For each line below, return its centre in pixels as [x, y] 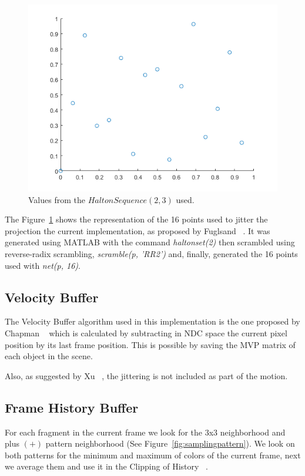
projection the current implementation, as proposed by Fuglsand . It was [138, 230]
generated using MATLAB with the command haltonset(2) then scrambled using [150, 242]
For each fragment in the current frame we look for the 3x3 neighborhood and [145, 432]
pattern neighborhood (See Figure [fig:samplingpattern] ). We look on [170, 443]
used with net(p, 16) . [43, 265]
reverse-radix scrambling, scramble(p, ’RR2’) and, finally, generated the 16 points [151, 253]
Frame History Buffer [72, 407]
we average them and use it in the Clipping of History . [106, 466]
